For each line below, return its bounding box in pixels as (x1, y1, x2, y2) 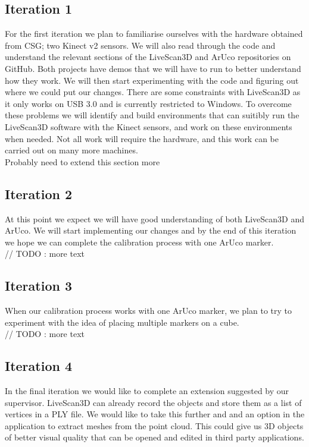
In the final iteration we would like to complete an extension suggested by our (5, 385, 289, 397)
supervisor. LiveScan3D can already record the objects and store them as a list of (5, 396, 302, 408)
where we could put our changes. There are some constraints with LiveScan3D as (5, 86, 301, 98)
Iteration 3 (5, 276, 73, 295)
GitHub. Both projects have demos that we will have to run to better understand (5, 62, 301, 74)
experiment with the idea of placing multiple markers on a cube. (5, 316, 239, 328)
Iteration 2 (5, 184, 73, 203)
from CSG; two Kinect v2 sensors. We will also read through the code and (5, 39, 276, 51)
